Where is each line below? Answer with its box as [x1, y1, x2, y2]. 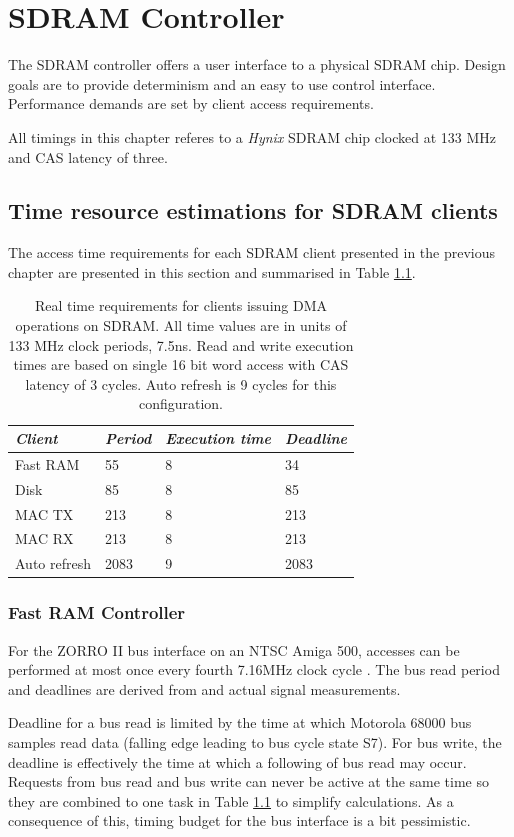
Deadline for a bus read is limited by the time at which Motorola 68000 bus [8, 712, 472, 733]
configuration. [138, 393, 224, 414]
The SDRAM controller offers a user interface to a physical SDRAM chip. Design [8, 54, 506, 75]
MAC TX [15, 503, 74, 524]
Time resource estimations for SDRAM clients [8, 195, 498, 226]
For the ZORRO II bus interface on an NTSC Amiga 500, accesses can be [8, 639, 460, 660]
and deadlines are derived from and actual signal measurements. [8, 678, 401, 699]
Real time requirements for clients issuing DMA [34, 295, 328, 316]
